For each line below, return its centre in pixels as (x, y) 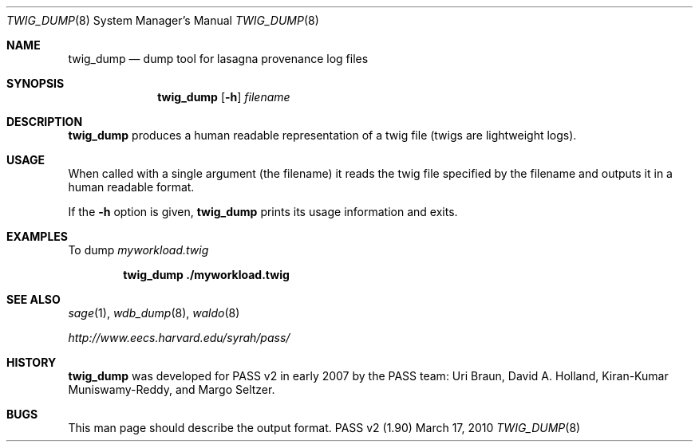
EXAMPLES (37, 236)
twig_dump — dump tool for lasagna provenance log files (218, 59)
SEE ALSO (34, 299)
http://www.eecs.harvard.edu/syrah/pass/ (179, 338)
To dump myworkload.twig (138, 250)
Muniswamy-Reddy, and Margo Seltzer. (172, 389)
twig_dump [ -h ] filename (224, 97)
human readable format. (131, 187)
